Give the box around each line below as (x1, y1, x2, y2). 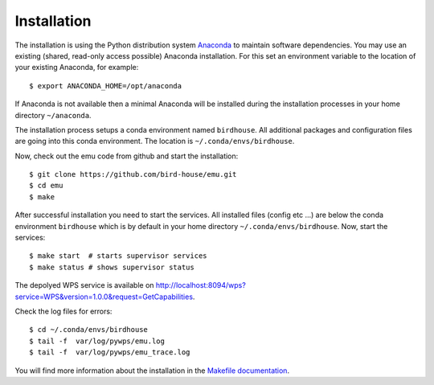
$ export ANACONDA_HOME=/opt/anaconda (29, 81, 182, 90)
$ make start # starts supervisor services (29, 252, 208, 260)
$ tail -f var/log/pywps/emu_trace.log (29, 348, 190, 357)
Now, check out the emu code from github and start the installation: (14, 151, 239, 161)
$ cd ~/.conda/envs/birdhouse (29, 326, 149, 334)
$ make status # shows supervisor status (29, 262, 194, 272)
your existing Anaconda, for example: (14, 63, 139, 72)
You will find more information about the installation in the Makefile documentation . (14, 366, 289, 375)
